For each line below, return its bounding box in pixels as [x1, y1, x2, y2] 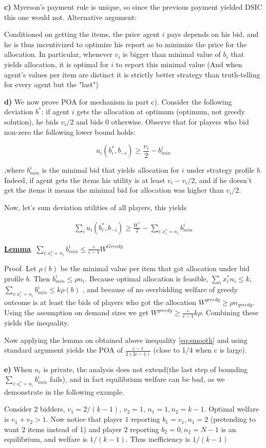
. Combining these [201, 307, 259, 318]
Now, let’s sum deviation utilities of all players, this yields [4, 201, 187, 212]
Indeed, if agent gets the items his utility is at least [4, 174, 165, 185]
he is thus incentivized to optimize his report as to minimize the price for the [4, 38, 247, 49]
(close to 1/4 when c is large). [153, 344, 247, 355]
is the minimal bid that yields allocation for [42, 165, 180, 175]
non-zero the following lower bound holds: [4, 126, 136, 137]
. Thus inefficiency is [125, 434, 191, 444]
